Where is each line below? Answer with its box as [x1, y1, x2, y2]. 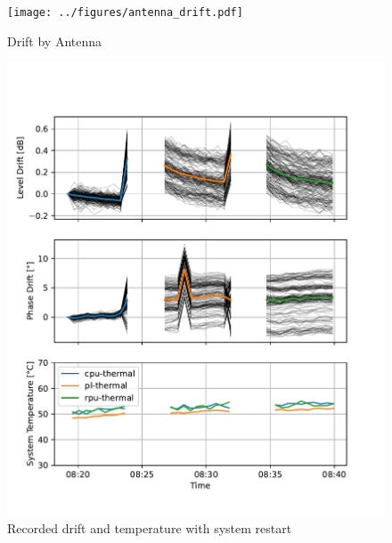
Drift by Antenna [7, 31, 102, 50]
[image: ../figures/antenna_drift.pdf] [7, 6, 243, 19]
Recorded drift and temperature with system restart [7, 518, 292, 537]
